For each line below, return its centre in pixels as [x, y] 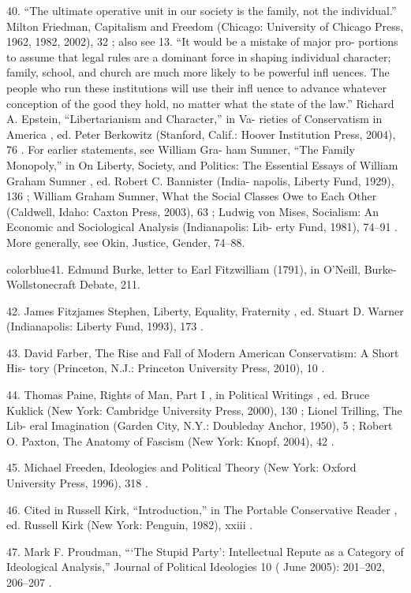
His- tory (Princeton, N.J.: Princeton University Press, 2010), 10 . [166, 368]
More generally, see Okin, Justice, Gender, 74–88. [126, 242]
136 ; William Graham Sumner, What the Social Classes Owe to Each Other [192, 196]
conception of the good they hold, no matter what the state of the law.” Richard [200, 103]
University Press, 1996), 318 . [77, 483]
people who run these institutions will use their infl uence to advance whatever [196, 87]
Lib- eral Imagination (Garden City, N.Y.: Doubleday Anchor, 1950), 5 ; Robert [200, 425]
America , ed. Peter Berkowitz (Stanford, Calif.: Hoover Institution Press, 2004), [201, 134]
